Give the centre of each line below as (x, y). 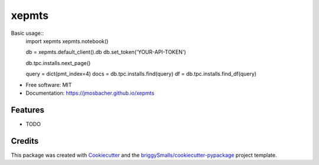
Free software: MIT (49, 85)
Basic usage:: (27, 33)
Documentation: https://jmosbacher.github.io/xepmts (90, 93)
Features (27, 110)
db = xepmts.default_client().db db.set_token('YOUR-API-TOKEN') (106, 52)
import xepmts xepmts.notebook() (67, 41)
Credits (25, 141)
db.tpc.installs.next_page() (58, 63)
